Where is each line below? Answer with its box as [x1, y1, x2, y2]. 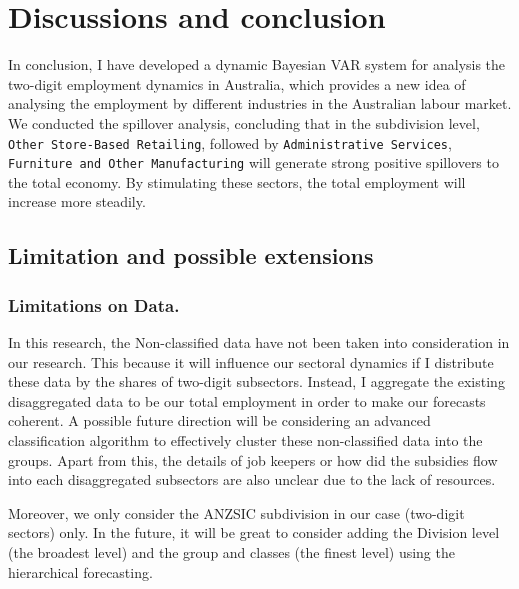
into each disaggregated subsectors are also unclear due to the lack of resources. [8, 469, 496, 490]
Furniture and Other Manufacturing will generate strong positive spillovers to [8, 152, 499, 173]
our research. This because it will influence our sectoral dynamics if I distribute [8, 351, 494, 372]
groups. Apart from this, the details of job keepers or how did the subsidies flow [8, 449, 498, 470]
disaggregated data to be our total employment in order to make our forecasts [8, 390, 486, 411]
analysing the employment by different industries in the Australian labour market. [8, 93, 512, 114]
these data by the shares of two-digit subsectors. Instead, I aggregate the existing [8, 371, 505, 392]
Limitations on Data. [8, 292, 180, 317]
